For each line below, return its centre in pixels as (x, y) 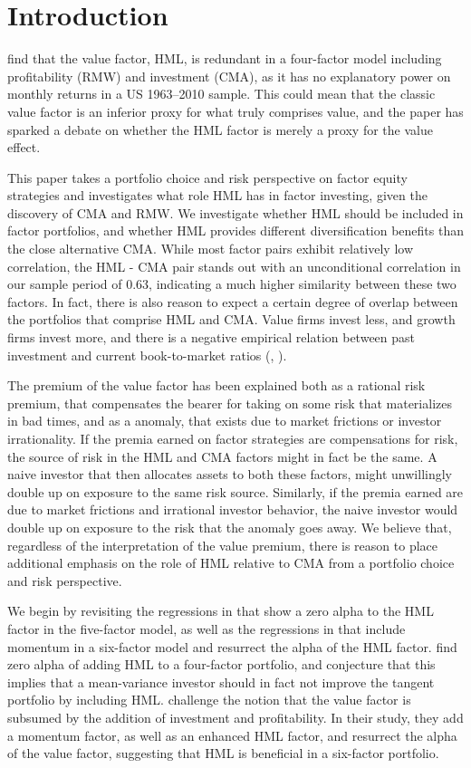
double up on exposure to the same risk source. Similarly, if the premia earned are (235, 491)
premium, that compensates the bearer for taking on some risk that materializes (230, 403)
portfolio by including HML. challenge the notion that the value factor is (209, 700)
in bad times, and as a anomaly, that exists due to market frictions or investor (225, 421)
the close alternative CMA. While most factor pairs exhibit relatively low (210, 249)
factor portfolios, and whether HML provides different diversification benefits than (236, 230)
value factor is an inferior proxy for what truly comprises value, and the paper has (235, 111)
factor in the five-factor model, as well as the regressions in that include (207, 628)
